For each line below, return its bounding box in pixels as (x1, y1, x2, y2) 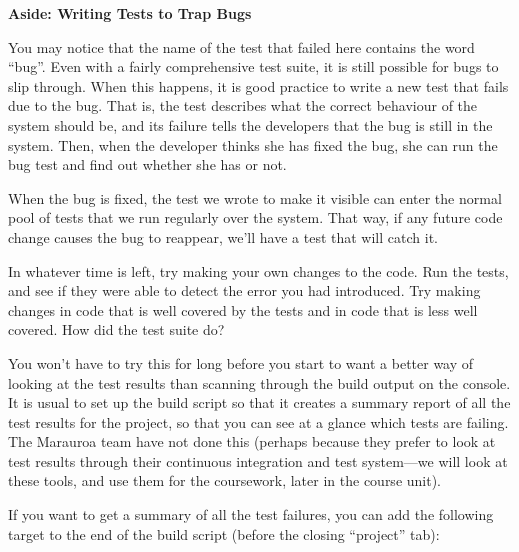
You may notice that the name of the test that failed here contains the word (8, 36, 475, 57)
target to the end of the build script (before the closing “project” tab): (8, 523, 440, 544)
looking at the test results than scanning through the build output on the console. (8, 372, 511, 393)
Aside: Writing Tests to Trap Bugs (8, 3, 252, 23)
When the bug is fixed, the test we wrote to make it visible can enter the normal (8, 187, 502, 208)
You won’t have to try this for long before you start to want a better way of (8, 352, 474, 373)
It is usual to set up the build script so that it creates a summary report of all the (8, 392, 511, 413)
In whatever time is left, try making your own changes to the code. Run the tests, (8, 260, 509, 281)
